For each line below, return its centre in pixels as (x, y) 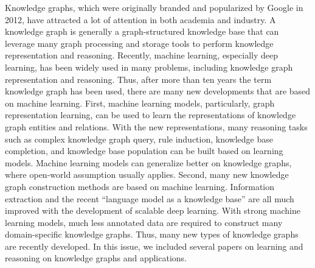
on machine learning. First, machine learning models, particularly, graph (140, 103)
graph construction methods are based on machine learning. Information (140, 186)
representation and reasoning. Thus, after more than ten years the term (138, 79)
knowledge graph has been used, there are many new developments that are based (158, 91)
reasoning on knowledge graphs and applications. (96, 258)
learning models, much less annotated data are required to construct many (144, 222)
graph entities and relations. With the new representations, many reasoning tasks (156, 126)
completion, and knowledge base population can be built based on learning (144, 151)
